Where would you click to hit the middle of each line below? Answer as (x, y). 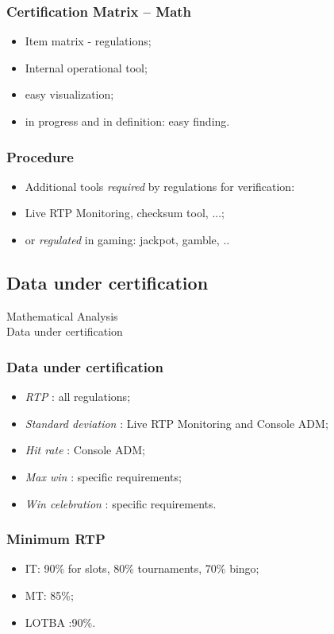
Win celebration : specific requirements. (121, 503)
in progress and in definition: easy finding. (127, 121)
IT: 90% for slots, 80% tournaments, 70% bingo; (142, 568)
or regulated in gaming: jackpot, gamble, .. (127, 239)
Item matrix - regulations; (88, 41)
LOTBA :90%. (60, 622)
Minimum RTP (56, 539)
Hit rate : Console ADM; (85, 450)
